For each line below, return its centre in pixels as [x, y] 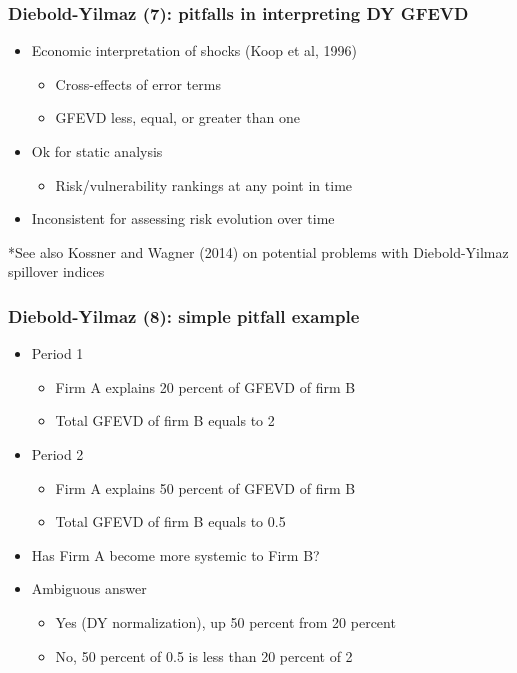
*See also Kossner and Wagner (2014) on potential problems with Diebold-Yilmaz [258, 251]
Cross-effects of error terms [138, 83]
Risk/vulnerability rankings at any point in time [204, 184]
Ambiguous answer [89, 588]
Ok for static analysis [97, 151]
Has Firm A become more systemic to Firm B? [175, 554]
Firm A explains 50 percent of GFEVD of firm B [205, 487]
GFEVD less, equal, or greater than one [177, 117]
